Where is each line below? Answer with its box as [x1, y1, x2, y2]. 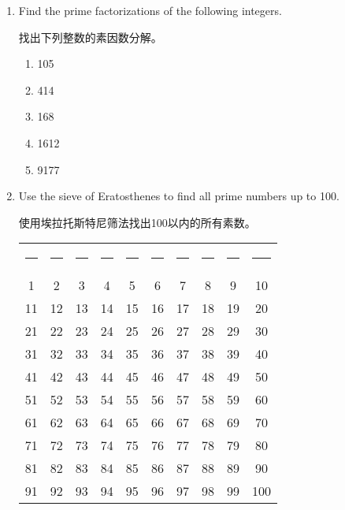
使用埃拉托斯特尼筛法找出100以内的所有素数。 [18, 214, 256, 230]
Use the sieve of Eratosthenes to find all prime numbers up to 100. [18, 188, 339, 204]
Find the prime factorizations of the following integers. [18, 2, 282, 18]
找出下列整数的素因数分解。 [18, 28, 162, 45]
